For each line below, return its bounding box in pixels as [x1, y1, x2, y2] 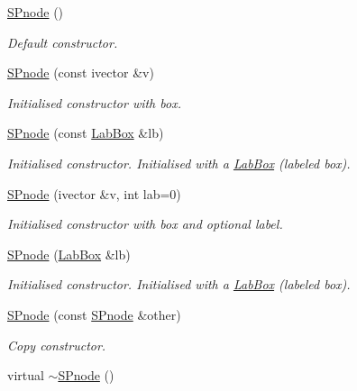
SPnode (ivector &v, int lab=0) [7, 184, 181, 203]
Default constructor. [7, 32, 118, 51]
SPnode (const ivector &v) [7, 63, 154, 82]
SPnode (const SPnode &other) [7, 305, 181, 323]
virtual [7, 366, 44, 385]
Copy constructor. [7, 335, 106, 354]
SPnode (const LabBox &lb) [7, 123, 164, 142]
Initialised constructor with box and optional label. [7, 214, 283, 233]
